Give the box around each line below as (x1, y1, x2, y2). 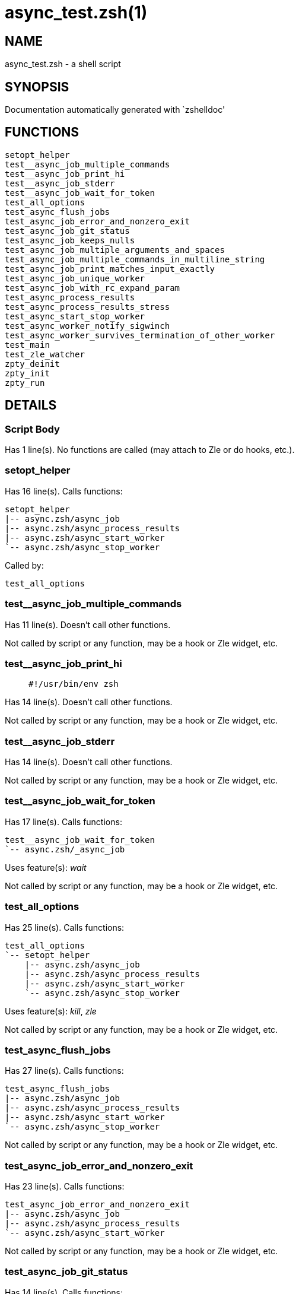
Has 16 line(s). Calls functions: (5, 486, 123, 496)
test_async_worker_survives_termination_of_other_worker (5, 330, 275, 340)
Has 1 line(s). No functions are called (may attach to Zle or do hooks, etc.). (5, 445, 295, 455)
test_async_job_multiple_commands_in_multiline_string (5, 254, 265, 264)
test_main (5, 340, 50, 350)
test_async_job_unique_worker (5, 273, 145, 283)
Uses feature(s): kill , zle (5, 1006, 97, 1016)
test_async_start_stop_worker (5, 311, 145, 321)
